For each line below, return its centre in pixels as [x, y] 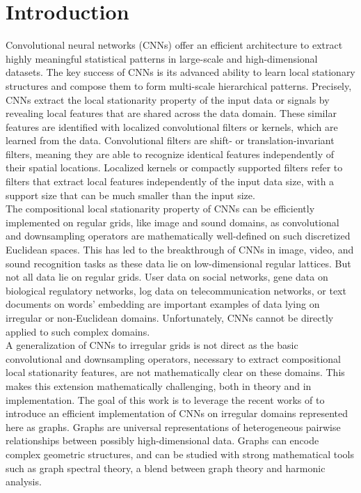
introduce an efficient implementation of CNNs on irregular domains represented [177, 413]
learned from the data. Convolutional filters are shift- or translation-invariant [170, 140]
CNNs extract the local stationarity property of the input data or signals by [168, 99]
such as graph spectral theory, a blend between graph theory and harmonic [166, 468]
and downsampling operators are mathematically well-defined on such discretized [178, 236]
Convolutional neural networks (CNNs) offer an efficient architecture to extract [174, 45]
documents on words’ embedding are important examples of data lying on [163, 304]
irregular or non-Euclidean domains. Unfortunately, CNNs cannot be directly [170, 318]
